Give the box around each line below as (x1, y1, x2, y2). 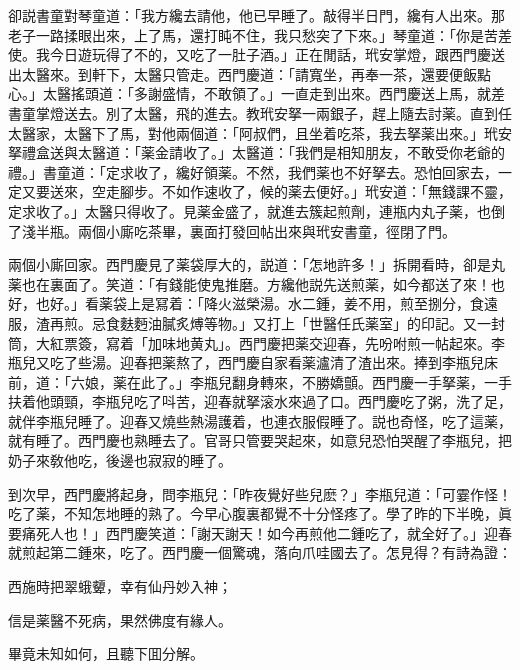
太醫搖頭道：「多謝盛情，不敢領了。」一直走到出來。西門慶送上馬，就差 (42, 83, 505, 104)
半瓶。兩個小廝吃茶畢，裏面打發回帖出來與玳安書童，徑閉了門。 (35, 220, 456, 241)
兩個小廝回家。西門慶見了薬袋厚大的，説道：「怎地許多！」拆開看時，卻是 (8, 254, 491, 275)
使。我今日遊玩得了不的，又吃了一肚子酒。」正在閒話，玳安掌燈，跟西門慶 (8, 44, 491, 65)
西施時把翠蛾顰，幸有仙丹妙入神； (8, 576, 232, 597)
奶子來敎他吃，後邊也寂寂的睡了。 (8, 450, 232, 471)
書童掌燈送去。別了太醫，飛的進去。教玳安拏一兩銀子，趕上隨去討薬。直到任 (8, 102, 512, 123)
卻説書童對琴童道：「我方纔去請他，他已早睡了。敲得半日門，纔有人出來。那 (8, 5, 505, 25)
